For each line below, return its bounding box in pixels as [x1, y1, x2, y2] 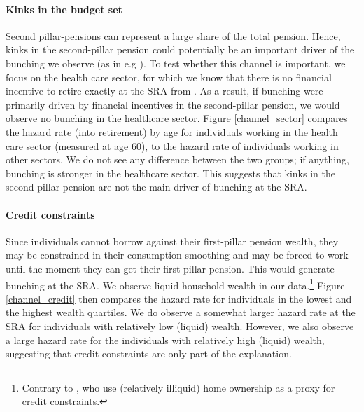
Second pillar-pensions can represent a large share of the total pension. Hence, [6, 28, 341, 43]
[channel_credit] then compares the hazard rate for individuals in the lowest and [6, 291, 352, 305]
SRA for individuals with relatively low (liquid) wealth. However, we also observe [6, 318, 354, 333]
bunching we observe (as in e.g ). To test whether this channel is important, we [6, 55, 346, 70]
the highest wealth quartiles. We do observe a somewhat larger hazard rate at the [6, 305, 356, 320]
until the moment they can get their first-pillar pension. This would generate [6, 261, 335, 275]
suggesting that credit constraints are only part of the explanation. [6, 346, 292, 361]
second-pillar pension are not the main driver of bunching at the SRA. [6, 179, 307, 194]
